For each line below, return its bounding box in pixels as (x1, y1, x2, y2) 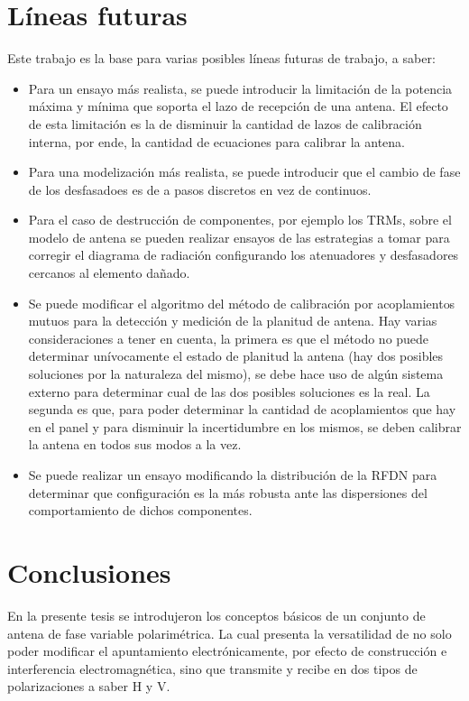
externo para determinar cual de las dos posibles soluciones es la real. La (28, 382, 430, 401)
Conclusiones (7, 553, 171, 590)
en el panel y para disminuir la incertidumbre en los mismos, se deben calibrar (28, 417, 462, 436)
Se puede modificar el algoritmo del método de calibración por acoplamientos (28, 293, 455, 312)
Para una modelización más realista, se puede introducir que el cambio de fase (28, 162, 461, 181)
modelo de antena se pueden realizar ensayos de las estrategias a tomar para (28, 227, 450, 246)
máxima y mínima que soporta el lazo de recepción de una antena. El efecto (28, 97, 448, 115)
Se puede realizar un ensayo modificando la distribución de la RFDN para (28, 466, 437, 484)
